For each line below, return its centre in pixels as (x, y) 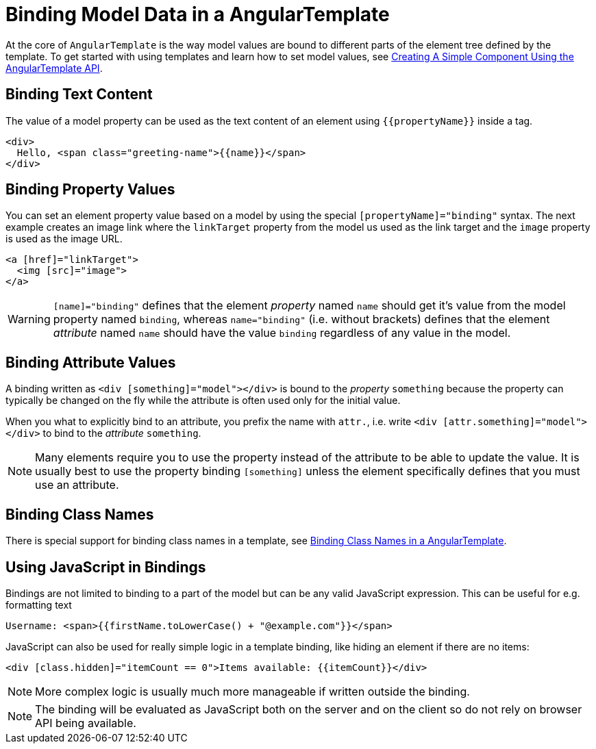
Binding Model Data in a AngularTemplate (198, 14)
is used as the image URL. (64, 239)
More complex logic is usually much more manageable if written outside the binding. (252, 691)
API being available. (86, 723)
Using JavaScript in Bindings (106, 567)
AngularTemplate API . (54, 68)
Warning (29, 319)
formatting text (39, 605)
